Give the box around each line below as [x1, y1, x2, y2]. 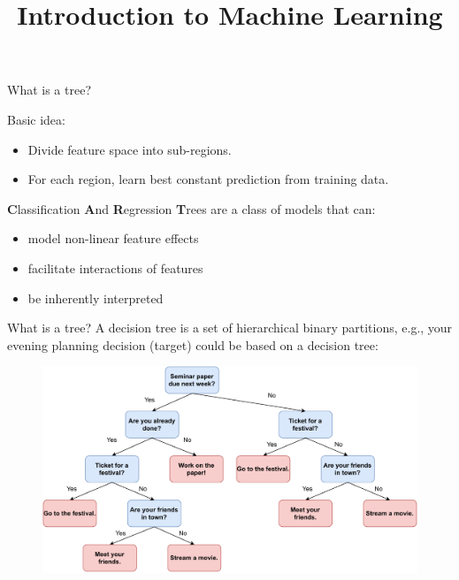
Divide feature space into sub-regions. [27, 140, 232, 158]
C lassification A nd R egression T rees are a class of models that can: [7, 199, 376, 217]
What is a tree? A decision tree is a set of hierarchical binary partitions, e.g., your [7, 318, 453, 337]
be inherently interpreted [27, 288, 164, 307]
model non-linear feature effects [27, 229, 199, 248]
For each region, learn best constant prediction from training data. [27, 170, 389, 188]
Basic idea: [7, 110, 65, 128]
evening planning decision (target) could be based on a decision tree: [7, 335, 379, 354]
